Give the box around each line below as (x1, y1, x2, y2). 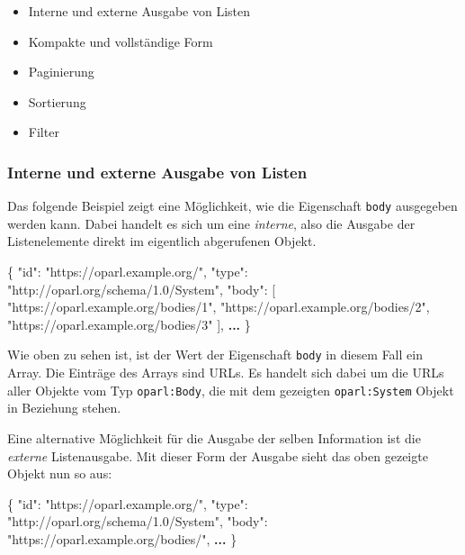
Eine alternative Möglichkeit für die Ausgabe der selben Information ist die (7, 428, 421, 447)
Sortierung (28, 92, 86, 111)
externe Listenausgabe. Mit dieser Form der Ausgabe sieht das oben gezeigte (7, 446, 428, 465)
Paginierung (28, 62, 94, 81)
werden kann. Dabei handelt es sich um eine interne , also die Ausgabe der (7, 214, 416, 232)
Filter (28, 123, 59, 141)
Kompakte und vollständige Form (28, 32, 213, 50)
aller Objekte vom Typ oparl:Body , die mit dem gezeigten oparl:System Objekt (7, 380, 454, 399)
